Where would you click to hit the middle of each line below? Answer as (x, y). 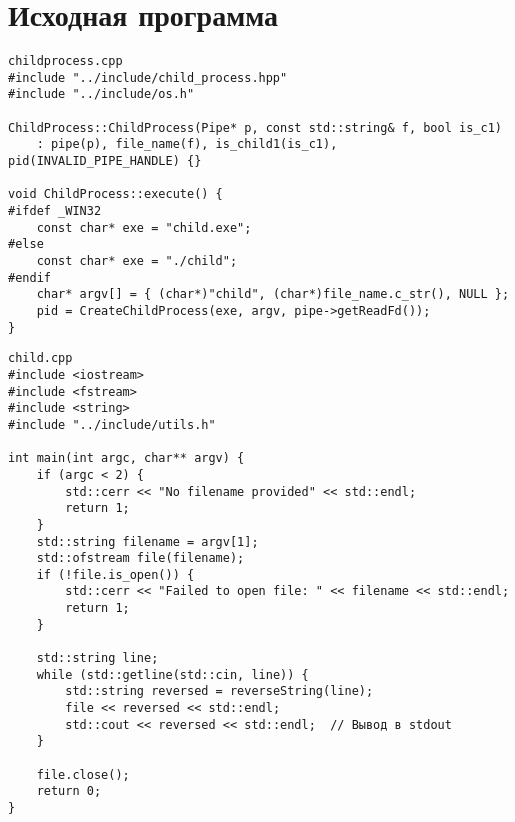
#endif (29, 277)
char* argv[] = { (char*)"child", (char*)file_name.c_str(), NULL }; (273, 294)
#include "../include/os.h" (101, 94)
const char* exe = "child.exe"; (144, 227)
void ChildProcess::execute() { (115, 194)
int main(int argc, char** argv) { (126, 458)
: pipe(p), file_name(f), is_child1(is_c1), (187, 144)
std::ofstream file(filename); (140, 558)
